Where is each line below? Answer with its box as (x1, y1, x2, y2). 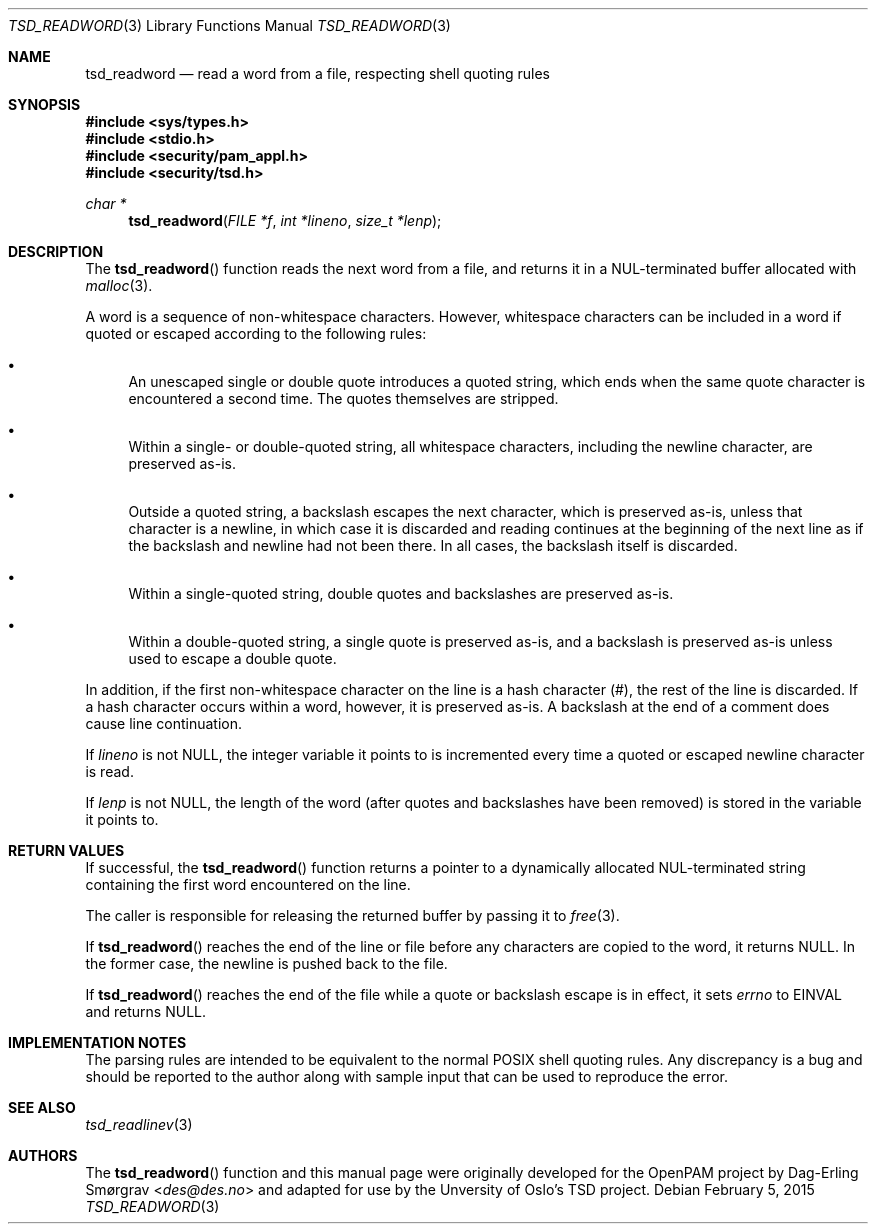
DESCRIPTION (8, 243, 104, 260)
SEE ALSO (8, 1099, 76, 1116)
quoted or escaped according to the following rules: (85, 325, 427, 342)
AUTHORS (8, 1147, 78, 1164)
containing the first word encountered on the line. (85, 876, 411, 893)
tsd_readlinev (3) (85, 1116, 193, 1133)
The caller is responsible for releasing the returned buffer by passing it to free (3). (85, 907, 620, 924)
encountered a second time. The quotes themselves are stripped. (128, 390, 559, 407)
